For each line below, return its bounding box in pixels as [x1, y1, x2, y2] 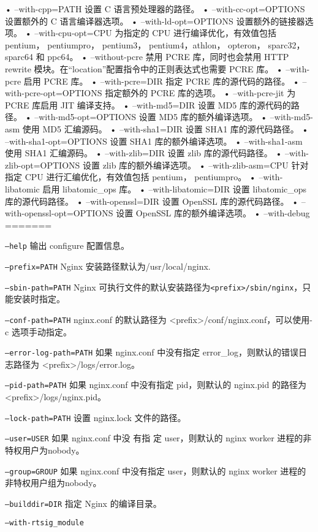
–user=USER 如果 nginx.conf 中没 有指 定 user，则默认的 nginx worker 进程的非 [5, 431, 312, 444]
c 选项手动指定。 [5, 325, 72, 338]
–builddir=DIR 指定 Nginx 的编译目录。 [5, 496, 162, 509]
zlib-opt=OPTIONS [5, 158, 80, 171]
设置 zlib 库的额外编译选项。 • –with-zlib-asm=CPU [82, 158, 289, 171]
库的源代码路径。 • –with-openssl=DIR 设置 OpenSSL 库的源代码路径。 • [5, 194, 299, 207]
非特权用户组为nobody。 [5, 476, 102, 489]
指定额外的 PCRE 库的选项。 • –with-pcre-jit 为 [105, 86, 296, 99]
